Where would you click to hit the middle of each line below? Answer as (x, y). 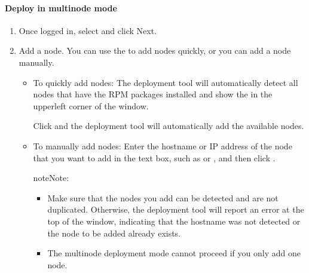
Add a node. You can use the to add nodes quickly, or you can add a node (155, 50)
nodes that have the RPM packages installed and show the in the (153, 94)
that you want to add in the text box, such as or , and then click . (154, 157)
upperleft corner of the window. (91, 105)
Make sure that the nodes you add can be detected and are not (163, 197)
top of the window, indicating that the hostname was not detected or (174, 221)
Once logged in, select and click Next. (88, 30)
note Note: (51, 178)
